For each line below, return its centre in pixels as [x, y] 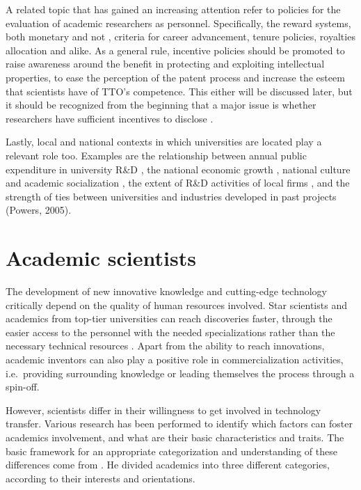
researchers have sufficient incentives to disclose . [110, 118]
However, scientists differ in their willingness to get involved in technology [163, 410]
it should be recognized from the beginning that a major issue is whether [161, 105]
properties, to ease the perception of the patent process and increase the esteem [175, 77]
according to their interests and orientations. [101, 478]
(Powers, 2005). [39, 210]
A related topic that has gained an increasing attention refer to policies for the [173, 9]
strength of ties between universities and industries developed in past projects [171, 196]
